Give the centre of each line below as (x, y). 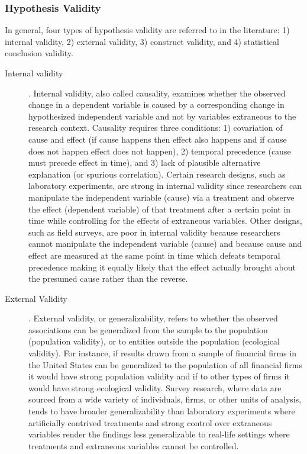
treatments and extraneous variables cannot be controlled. (134, 445)
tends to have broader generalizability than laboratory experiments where (162, 411)
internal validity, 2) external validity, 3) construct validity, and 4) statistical (142, 41)
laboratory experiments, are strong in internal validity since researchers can (165, 186)
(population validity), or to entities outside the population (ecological (154, 341)
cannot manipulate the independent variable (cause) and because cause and (165, 244)
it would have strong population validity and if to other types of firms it (159, 376)
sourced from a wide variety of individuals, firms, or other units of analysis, (165, 399)
